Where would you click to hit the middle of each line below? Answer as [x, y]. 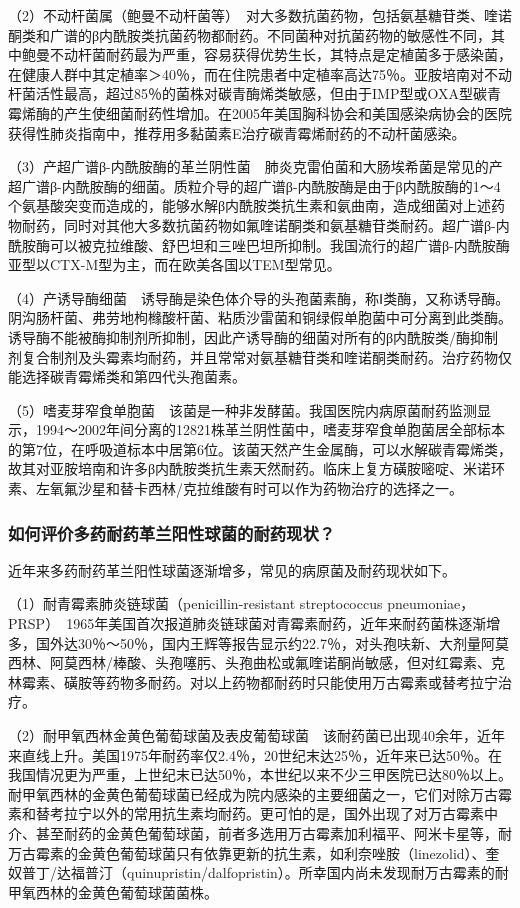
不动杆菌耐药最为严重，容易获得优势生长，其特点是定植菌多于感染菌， [280, 54]
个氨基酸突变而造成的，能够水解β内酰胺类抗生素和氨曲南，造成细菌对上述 [250, 205]
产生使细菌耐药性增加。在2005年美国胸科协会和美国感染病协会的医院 [287, 112]
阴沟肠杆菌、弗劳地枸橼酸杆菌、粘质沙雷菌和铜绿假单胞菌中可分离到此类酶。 [260, 317]
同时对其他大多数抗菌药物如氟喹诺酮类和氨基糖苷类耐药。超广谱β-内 [286, 224]
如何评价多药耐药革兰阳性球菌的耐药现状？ [172, 532]
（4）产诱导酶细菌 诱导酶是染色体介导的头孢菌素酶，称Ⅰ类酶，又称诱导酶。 [259, 297]
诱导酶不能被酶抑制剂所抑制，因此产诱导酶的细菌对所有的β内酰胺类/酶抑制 [253, 336]
